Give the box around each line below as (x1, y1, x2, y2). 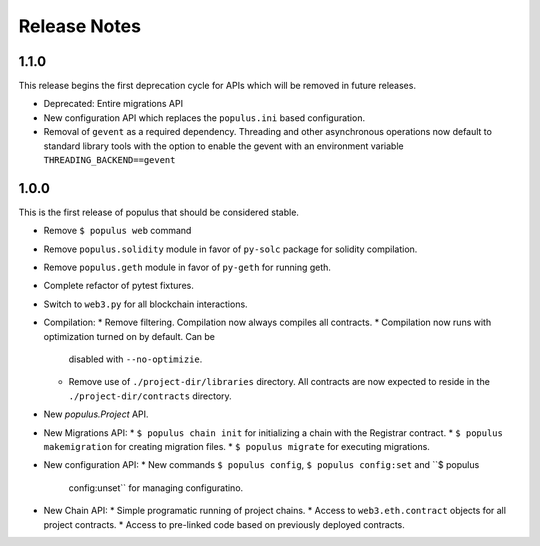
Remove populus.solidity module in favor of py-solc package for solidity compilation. (43, 243, 418, 255)
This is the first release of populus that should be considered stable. (18, 206, 300, 218)
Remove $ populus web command (43, 225, 192, 237)
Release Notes (18, 15, 142, 37)
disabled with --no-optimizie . (68, 353, 203, 365)
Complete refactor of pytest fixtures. (43, 280, 194, 292)
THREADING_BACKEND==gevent (43, 155, 176, 166)
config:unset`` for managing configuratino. (68, 481, 244, 494)
